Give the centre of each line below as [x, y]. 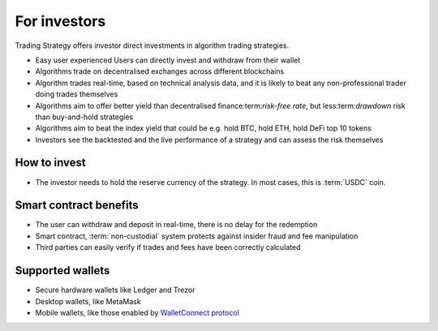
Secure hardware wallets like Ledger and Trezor [115, 290]
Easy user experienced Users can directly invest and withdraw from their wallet [168, 60]
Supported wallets [62, 271]
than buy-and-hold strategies [84, 117]
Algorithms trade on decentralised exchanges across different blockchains [160, 71]
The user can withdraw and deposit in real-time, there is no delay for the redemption [176, 225]
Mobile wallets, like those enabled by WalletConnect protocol [137, 312]
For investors [60, 21]
